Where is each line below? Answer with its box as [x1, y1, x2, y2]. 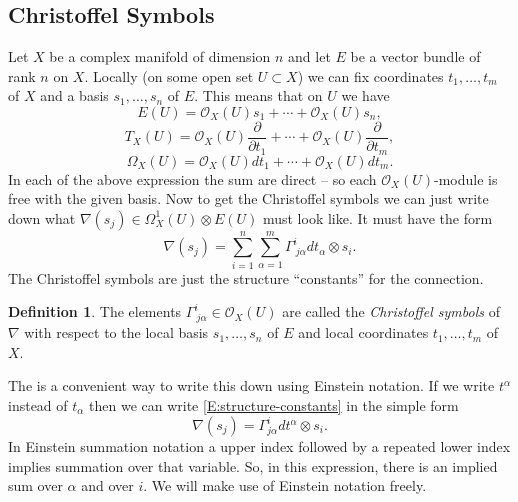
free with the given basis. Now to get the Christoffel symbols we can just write [8, 188, 489, 209]
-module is [434, 168, 498, 189]
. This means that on [194, 85, 323, 106]
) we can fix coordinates [297, 65, 444, 86]
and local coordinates [298, 322, 429, 343]
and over [81, 475, 134, 496]
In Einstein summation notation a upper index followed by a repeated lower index [8, 436, 511, 457]
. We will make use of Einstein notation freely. [143, 475, 427, 496]
